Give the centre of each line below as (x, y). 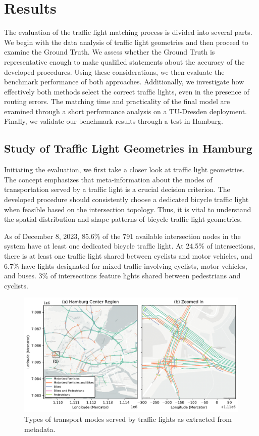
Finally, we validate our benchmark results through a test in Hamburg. (114, 121)
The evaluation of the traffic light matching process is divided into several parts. (128, 32)
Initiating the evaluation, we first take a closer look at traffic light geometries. (124, 169)
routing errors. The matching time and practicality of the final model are (117, 101)
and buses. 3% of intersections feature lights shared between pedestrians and (122, 276)
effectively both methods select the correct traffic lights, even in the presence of (127, 91)
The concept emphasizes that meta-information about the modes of (108, 179)
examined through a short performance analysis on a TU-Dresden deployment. (125, 111)
